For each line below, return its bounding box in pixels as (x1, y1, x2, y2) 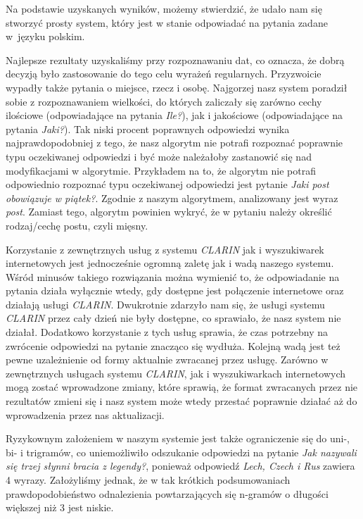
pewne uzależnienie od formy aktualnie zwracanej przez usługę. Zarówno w (6, 352, 329, 367)
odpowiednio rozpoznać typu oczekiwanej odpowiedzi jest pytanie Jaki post (6, 177, 329, 192)
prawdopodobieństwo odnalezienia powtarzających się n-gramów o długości (6, 486, 329, 501)
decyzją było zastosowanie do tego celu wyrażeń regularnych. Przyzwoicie (6, 66, 321, 81)
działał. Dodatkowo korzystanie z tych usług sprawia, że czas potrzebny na (6, 325, 329, 339)
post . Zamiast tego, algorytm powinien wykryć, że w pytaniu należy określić (6, 204, 332, 219)
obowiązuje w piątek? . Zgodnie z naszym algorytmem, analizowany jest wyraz (6, 190, 338, 205)
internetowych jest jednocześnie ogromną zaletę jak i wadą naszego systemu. (6, 256, 334, 270)
